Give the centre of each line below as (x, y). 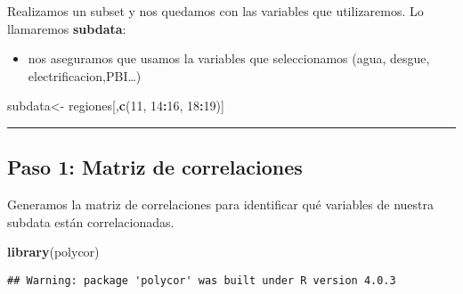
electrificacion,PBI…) (85, 75)
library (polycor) (53, 252)
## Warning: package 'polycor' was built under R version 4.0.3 (202, 280)
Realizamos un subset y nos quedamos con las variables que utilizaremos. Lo (215, 11)
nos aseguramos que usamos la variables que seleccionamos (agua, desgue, (229, 58)
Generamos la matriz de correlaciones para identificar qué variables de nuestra (221, 204)
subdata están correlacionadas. (91, 221)
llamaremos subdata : (67, 28)
